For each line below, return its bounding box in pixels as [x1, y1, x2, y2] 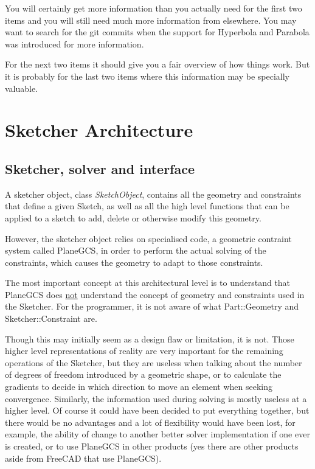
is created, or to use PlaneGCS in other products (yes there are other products [5, 440, 299, 453]
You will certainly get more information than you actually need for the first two [5, 2, 302, 14]
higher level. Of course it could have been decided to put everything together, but [5, 404, 310, 417]
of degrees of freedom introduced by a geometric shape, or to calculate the [5, 368, 282, 381]
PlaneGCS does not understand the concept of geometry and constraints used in [5, 288, 305, 301]
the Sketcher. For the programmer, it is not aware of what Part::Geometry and [5, 300, 299, 313]
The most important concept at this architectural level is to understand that [5, 276, 291, 289]
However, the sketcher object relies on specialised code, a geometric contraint [5, 232, 292, 245]
